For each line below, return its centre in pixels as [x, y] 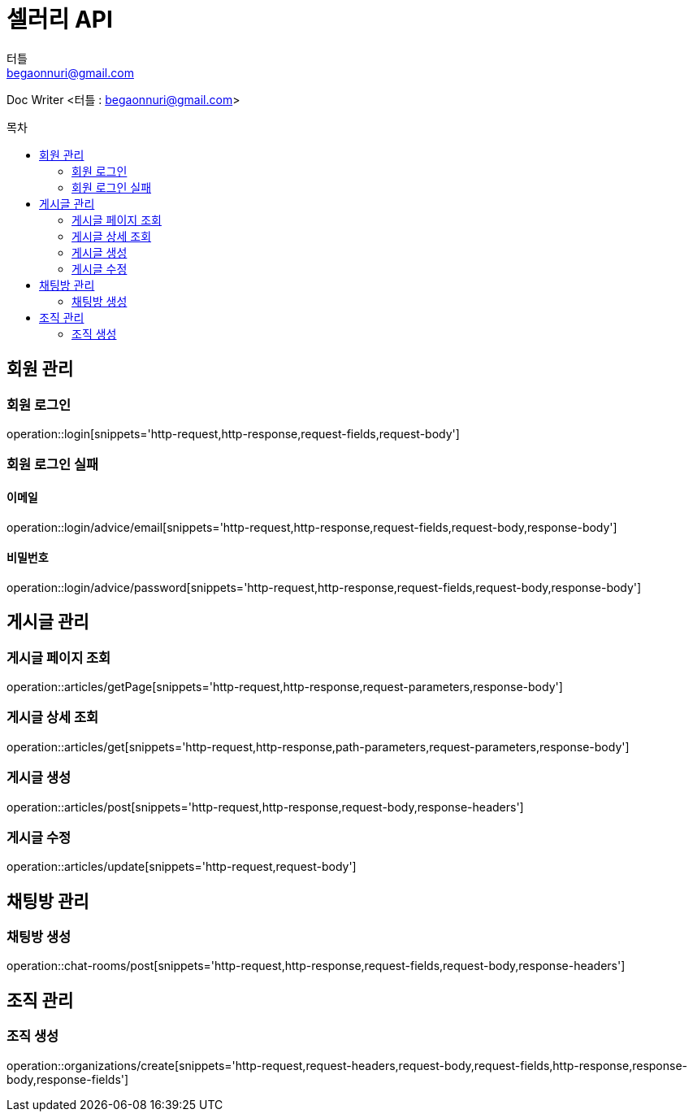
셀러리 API [60, 20]
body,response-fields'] [68, 1079]
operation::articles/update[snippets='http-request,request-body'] [182, 867]
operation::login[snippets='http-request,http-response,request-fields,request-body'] [233, 433]
